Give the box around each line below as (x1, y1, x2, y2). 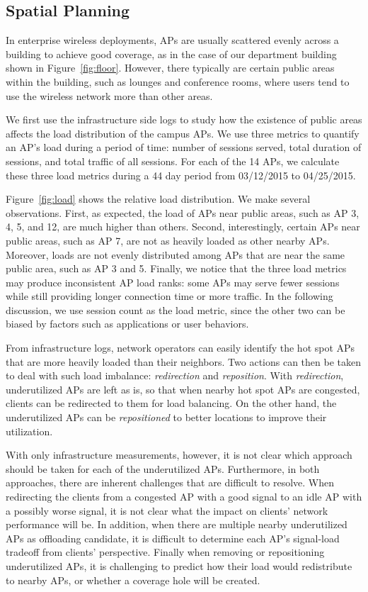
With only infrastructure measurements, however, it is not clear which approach (6, 447, 352, 462)
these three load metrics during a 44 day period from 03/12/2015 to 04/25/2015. (6, 167, 356, 182)
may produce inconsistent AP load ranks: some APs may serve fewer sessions (6, 274, 340, 289)
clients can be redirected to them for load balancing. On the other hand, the (6, 396, 337, 411)
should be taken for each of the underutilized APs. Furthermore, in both (6, 461, 320, 476)
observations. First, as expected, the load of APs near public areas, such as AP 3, (6, 205, 360, 220)
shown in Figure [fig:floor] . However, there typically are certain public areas (6, 60, 335, 75)
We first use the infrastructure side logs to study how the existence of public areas (6, 112, 362, 127)
